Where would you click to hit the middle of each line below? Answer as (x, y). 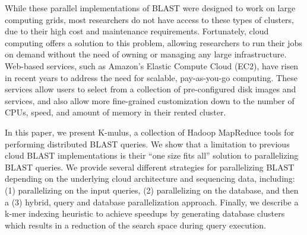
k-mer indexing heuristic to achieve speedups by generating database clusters (145, 213)
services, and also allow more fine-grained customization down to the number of (150, 100)
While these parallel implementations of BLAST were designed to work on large (150, 8)
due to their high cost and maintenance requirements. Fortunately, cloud (137, 31)
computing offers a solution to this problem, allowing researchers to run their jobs (153, 42)
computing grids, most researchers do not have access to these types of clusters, (149, 19)
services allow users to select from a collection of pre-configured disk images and (151, 89)
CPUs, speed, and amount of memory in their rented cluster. (115, 112)
